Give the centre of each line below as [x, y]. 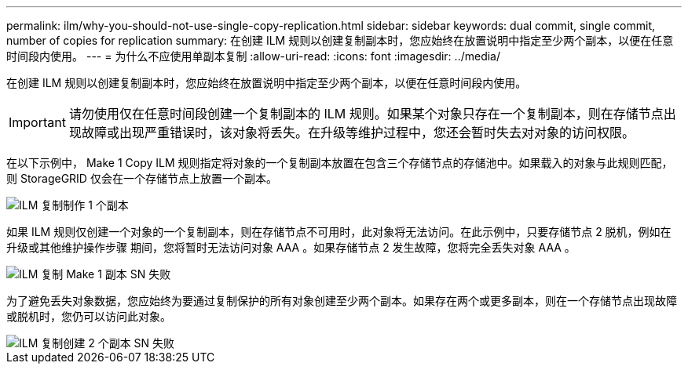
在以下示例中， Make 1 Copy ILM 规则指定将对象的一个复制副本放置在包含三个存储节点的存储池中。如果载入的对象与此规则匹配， [340, 163]
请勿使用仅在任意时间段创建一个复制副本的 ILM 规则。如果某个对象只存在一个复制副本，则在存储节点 [366, 114]
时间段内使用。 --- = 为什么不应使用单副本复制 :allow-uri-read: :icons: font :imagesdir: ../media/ [254, 56]
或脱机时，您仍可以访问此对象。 [89, 316]
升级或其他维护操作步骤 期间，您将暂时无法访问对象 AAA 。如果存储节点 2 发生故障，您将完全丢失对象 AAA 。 [291, 247]
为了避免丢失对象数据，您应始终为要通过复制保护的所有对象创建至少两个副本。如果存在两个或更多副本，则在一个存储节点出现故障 [342, 301]
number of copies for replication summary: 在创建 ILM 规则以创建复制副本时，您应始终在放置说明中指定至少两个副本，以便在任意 [340, 40]
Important [37, 122]
